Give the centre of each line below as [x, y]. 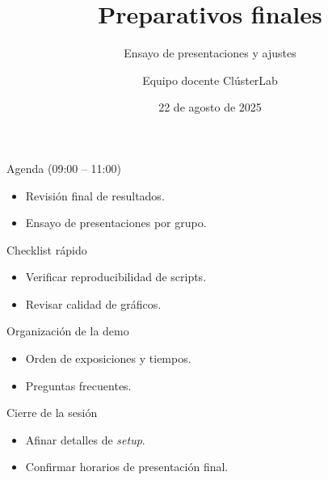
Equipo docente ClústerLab [210, 80]
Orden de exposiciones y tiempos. [108, 358]
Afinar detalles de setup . [85, 439]
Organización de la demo [68, 331]
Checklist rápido [47, 249]
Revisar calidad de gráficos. [93, 303]
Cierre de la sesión [52, 413]
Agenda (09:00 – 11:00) [64, 168]
